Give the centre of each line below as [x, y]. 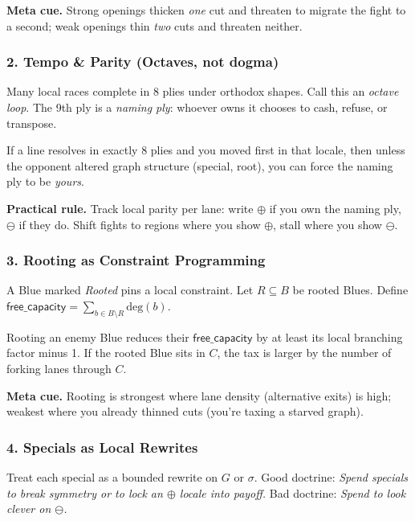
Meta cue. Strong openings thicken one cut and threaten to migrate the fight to [206, 10]
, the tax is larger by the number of [304, 353]
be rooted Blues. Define [350, 290]
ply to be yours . [45, 181]
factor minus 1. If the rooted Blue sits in [106, 353]
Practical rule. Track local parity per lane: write [130, 208]
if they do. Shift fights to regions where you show [140, 224]
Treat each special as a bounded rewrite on [112, 476]
